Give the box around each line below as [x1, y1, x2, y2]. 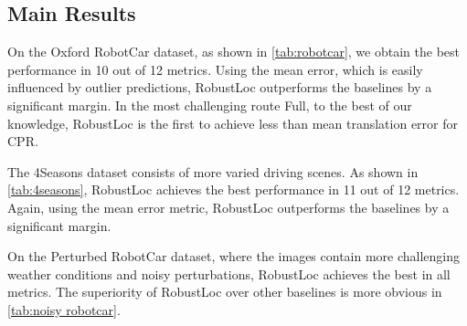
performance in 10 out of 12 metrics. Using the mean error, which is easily [7, 59, 423, 79]
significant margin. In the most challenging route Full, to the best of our [7, 95, 412, 114]
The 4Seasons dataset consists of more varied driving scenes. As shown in [7, 162, 419, 181]
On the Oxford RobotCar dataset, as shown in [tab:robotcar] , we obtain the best [7, 42, 460, 61]
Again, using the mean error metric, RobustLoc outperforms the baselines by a [7, 197, 450, 216]
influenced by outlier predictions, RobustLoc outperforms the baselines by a [7, 78, 432, 97]
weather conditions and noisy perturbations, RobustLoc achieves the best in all [7, 264, 451, 283]
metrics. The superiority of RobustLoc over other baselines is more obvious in [7, 282, 442, 301]
